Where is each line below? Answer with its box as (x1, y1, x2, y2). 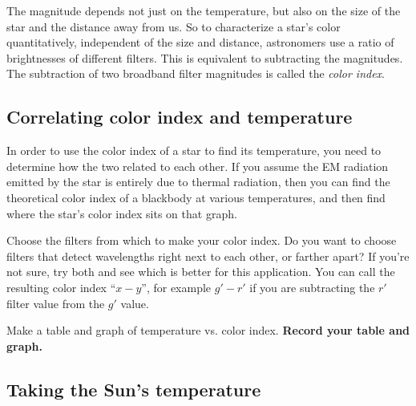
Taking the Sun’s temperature (6, 376, 261, 401)
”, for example (141, 278, 212, 295)
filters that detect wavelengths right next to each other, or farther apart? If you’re (6, 247, 410, 264)
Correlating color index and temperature (6, 104, 353, 129)
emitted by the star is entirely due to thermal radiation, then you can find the (6, 173, 390, 190)
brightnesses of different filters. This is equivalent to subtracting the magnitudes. (6, 49, 403, 66)
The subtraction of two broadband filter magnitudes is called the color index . (6, 65, 386, 82)
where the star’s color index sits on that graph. (6, 205, 237, 221)
